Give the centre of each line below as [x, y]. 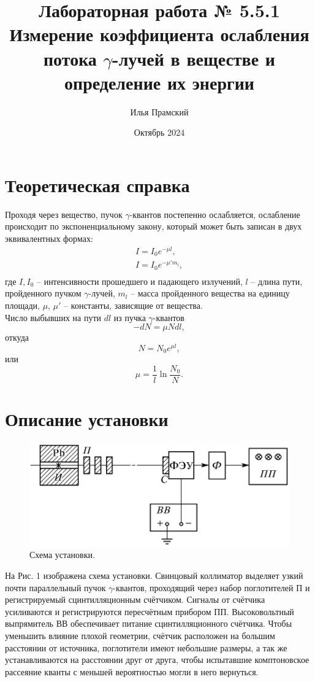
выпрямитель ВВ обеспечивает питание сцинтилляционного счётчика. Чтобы [149, 623]
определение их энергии [159, 82]
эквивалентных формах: [49, 238]
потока [70, 58]
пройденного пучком [43, 293]
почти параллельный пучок [55, 587]
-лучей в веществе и [194, 58]
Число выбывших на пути [53, 317]
